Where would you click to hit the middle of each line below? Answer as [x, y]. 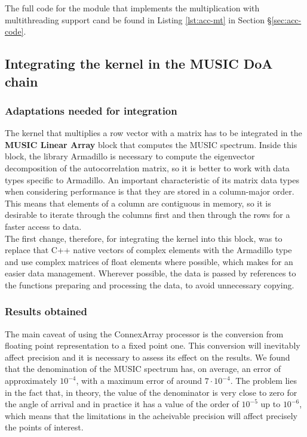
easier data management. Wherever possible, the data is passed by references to [151, 273]
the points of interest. [44, 427]
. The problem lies [263, 381]
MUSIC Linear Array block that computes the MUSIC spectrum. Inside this [151, 144]
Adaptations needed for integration [91, 110]
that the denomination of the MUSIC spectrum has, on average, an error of [143, 369]
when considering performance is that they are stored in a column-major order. [150, 191]
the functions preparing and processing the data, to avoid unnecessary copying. [150, 284]
